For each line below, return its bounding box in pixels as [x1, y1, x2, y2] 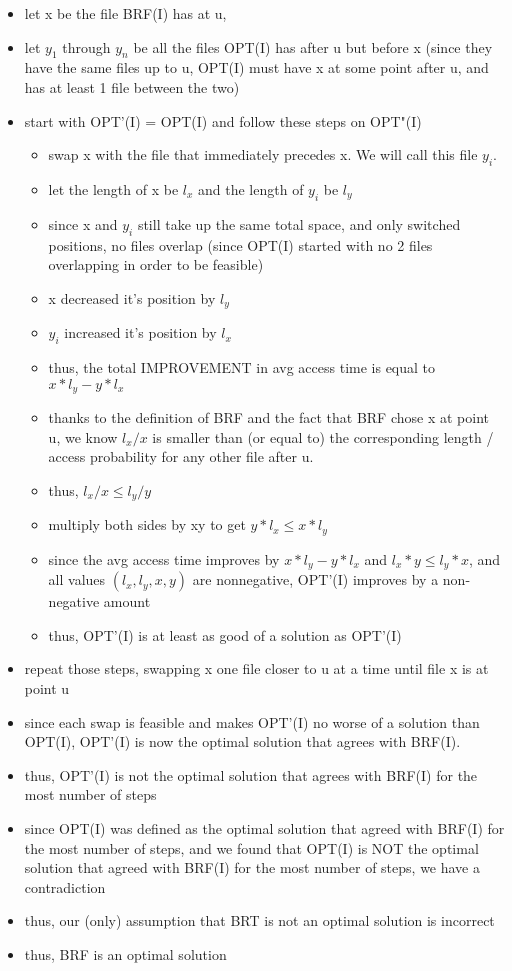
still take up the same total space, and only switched [137, 213, 461, 234]
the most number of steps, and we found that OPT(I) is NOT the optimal [24, 837, 479, 858]
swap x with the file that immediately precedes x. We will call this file [48, 144, 478, 165]
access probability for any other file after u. [48, 446, 314, 467]
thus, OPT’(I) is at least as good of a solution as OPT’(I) [48, 624, 402, 645]
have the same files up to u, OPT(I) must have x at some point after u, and [24, 57, 489, 78]
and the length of [198, 178, 304, 199]
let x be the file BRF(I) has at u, [24, 3, 227, 23]
